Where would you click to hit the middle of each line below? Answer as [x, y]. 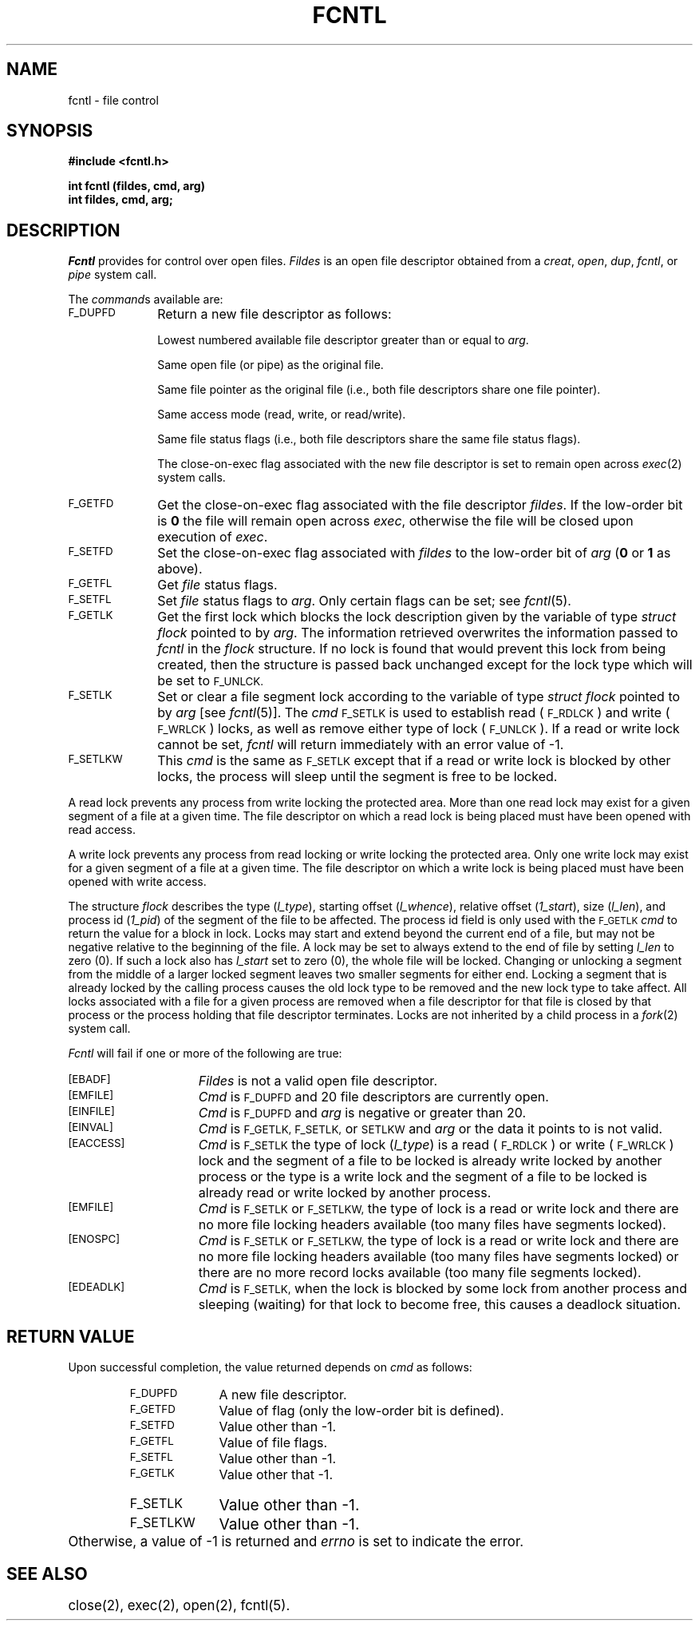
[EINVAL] [91, 1127]
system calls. [192, 478]
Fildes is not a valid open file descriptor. [318, 1081]
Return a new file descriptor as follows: [274, 314]
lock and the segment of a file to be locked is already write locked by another [430, 1161]
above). [180, 569]
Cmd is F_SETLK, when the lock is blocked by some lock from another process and [442, 1289]
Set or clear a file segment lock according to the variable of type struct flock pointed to [419, 697]
